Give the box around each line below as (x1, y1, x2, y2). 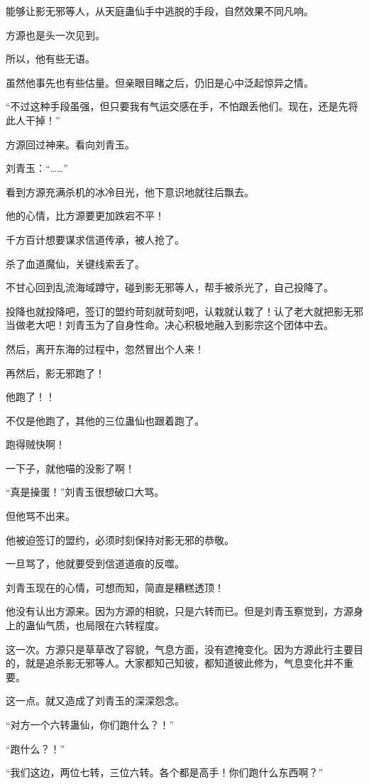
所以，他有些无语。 (6, 51, 95, 66)
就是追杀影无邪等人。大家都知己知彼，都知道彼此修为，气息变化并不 (25, 655, 343, 670)
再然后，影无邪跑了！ (6, 365, 105, 380)
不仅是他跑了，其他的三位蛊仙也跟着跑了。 (6, 413, 204, 428)
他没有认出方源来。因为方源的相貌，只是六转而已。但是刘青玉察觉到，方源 (6, 604, 353, 619)
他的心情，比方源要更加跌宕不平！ (6, 208, 165, 223)
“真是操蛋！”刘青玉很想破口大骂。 (6, 484, 165, 499)
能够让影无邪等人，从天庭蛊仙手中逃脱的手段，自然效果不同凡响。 (6, 4, 314, 18)
